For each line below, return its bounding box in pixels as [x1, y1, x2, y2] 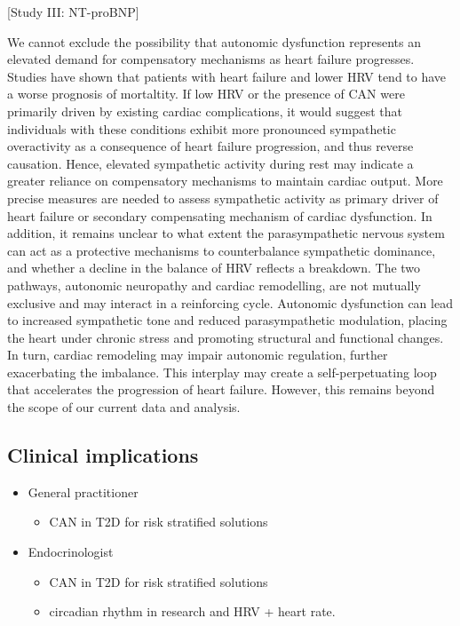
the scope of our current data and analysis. [7, 398, 241, 416]
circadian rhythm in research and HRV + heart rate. [49, 602, 336, 621]
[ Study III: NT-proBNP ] [7, 3, 139, 20]
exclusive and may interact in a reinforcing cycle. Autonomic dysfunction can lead [7, 293, 453, 312]
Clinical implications [7, 441, 199, 469]
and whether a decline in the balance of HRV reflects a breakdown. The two [7, 258, 421, 277]
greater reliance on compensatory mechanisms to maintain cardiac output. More [7, 171, 443, 190]
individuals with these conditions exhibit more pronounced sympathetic [7, 119, 396, 138]
